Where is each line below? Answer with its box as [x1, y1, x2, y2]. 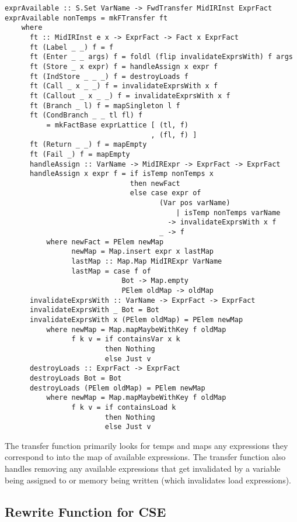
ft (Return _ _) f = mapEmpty [29, 140, 147, 149]
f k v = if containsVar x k [71, 335, 180, 344]
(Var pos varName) [159, 199, 230, 208]
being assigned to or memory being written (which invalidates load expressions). [5, 473, 292, 486]
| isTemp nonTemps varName [176, 208, 281, 217]
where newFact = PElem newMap [46, 237, 164, 246]
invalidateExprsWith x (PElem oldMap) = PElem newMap [29, 316, 243, 324]
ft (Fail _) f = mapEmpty [29, 150, 130, 158]
